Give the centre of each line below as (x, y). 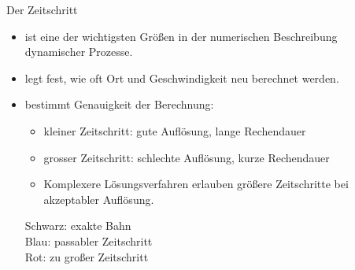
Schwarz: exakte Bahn (78, 226)
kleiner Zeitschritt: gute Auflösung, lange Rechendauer (175, 130)
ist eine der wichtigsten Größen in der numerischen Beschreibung (181, 36)
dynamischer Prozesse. (79, 52)
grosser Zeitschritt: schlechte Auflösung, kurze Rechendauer (187, 157)
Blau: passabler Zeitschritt (89, 240)
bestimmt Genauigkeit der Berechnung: (119, 104)
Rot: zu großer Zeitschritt (87, 256)
